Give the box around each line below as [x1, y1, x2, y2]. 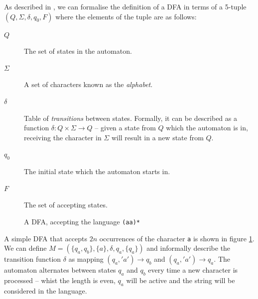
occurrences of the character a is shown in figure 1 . [99, 233, 255, 243]
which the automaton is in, [166, 122, 248, 133]
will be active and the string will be [126, 275, 235, 286]
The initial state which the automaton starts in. [24, 166, 170, 177]
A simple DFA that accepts [4, 233, 87, 243]
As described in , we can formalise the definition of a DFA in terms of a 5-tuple [4, 1, 247, 11]
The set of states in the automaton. [24, 46, 132, 56]
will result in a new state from [111, 132, 204, 142]
